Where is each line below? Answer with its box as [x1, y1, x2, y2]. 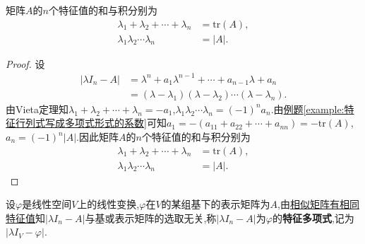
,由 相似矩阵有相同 [277, 197, 359, 211]
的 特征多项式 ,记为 [272, 210, 354, 225]
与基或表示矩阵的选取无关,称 [85, 210, 217, 225]
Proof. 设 [6, 56, 45, 71]
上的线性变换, [77, 197, 140, 211]
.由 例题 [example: [270, 101, 345, 116]
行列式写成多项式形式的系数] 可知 [15, 115, 167, 130]
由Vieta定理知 [6, 101, 69, 116]
